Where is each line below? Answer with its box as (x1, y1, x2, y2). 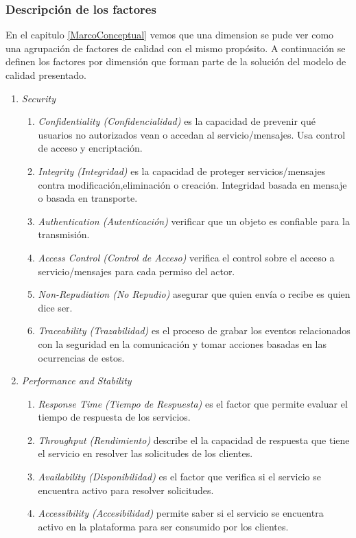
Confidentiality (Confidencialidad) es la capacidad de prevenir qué (38, 114, 316, 128)
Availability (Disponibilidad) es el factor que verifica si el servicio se (38, 469, 321, 484)
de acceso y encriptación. (38, 141, 143, 155)
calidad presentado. (5, 68, 86, 82)
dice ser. (38, 300, 73, 314)
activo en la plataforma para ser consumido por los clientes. (38, 519, 289, 533)
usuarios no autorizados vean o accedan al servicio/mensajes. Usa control (38, 127, 346, 141)
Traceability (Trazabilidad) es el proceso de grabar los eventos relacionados (38, 323, 351, 338)
